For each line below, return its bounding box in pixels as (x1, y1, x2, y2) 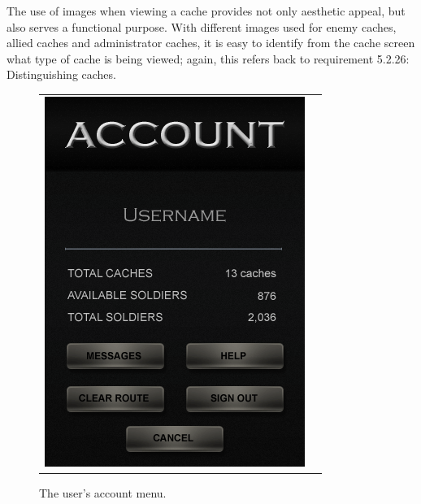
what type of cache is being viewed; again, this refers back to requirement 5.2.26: (7, 50, 410, 67)
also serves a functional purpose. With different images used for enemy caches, (7, 18, 397, 35)
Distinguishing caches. (7, 66, 116, 83)
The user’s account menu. (39, 484, 167, 501)
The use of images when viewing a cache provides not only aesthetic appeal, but (7, 2, 406, 19)
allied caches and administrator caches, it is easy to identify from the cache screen (7, 34, 415, 51)
